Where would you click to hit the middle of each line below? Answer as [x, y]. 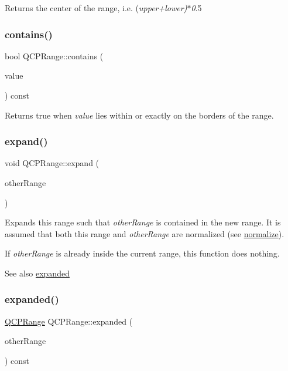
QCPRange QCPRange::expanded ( [69, 321]
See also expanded [37, 273]
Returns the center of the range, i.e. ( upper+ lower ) [96, 8]
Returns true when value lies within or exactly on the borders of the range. [139, 115]
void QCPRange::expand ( [52, 163]
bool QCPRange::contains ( [54, 55]
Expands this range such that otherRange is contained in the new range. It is [143, 222]
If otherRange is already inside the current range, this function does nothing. [142, 253]
